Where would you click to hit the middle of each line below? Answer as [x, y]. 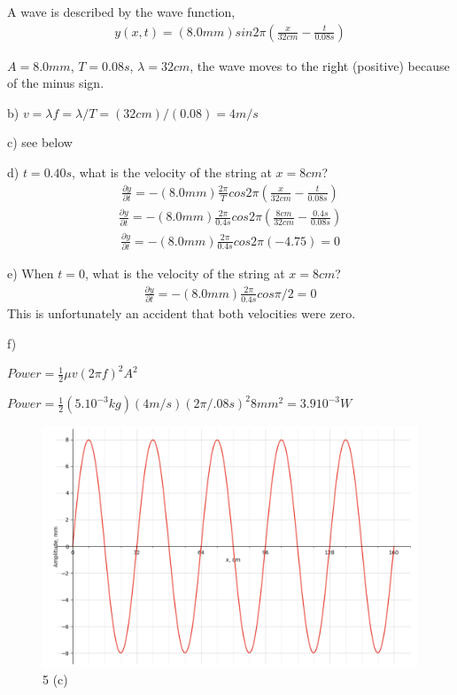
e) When [31, 273]
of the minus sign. [56, 83]
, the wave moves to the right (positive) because [320, 65]
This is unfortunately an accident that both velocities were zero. [182, 313]
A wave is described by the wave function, [121, 12]
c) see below [40, 142]
